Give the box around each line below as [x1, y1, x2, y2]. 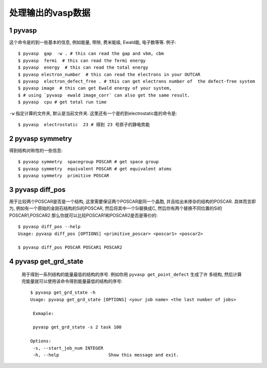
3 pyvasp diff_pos [9, 185, 66, 194]
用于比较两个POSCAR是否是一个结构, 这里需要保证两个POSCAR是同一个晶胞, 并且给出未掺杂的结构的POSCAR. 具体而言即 [9, 198, 256, 204]
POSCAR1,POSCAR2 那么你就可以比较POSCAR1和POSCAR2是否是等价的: [9, 212, 158, 218]
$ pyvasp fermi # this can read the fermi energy [18, 57, 146, 63]
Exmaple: [33, 311, 54, 316]
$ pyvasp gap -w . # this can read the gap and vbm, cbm [18, 51, 164, 56]
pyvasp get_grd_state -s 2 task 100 [33, 324, 122, 330]
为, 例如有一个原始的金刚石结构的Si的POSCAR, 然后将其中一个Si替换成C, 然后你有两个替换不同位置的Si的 [9, 205, 222, 211]
